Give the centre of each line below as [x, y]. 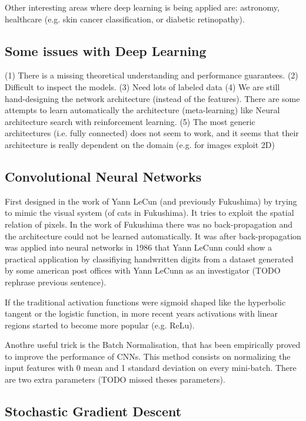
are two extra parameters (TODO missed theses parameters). [115, 379]
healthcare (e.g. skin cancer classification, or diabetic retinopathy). [125, 19]
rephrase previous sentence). [56, 282]
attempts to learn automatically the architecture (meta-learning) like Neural [142, 110]
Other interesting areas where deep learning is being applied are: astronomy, [142, 7]
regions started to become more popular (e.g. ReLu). [100, 325]
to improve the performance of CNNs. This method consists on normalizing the [148, 356]
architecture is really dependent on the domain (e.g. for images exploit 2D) [140, 144]
